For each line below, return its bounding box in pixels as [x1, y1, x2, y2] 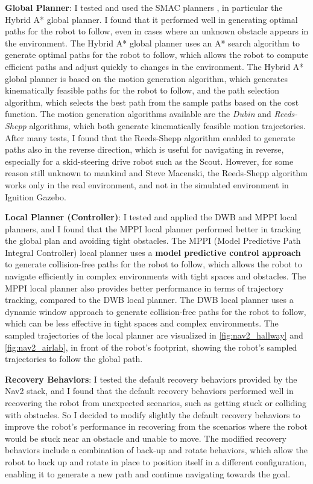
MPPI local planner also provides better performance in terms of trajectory [5, 281, 284, 294]
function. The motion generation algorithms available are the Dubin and [5, 107, 271, 120]
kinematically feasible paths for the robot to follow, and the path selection [5, 84, 279, 97]
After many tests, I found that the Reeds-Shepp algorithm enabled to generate [5, 131, 296, 144]
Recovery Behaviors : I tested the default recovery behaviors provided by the [5, 372, 297, 385]
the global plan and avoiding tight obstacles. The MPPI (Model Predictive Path [5, 234, 301, 247]
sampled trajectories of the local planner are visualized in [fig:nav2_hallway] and [5, 329, 303, 342]
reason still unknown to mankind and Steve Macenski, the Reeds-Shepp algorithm [5, 167, 308, 179]
